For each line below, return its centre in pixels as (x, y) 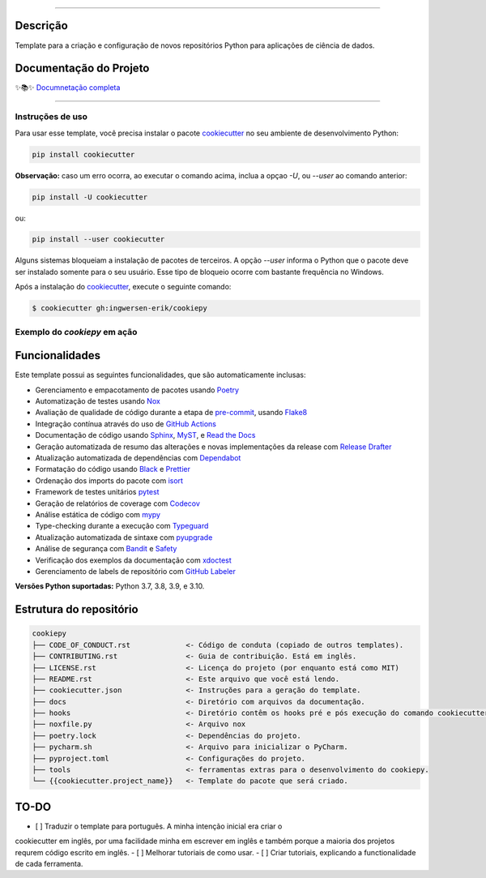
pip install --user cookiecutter (98, 240)
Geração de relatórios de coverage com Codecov (117, 503)
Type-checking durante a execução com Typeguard (122, 526)
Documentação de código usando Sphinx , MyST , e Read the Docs (145, 435)
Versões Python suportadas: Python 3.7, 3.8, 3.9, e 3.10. (110, 586)
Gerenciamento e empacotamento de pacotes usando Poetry (137, 390)
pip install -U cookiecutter (90, 197)
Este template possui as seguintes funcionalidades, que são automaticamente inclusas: (160, 375)
